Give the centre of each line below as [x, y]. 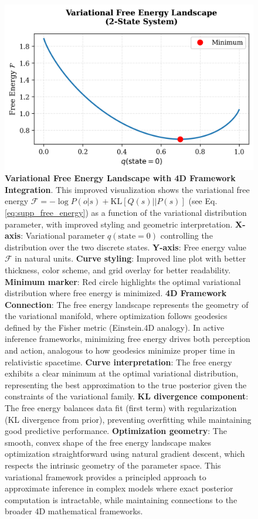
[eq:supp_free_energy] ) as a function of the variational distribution [126, 212]
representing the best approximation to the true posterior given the [126, 384]
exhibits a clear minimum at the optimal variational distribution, [122, 373]
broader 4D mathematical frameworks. [74, 511]
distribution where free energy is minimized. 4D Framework [116, 293]
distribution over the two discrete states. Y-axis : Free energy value [126, 247]
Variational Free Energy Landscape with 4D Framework [120, 178]
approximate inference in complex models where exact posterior [119, 488]
